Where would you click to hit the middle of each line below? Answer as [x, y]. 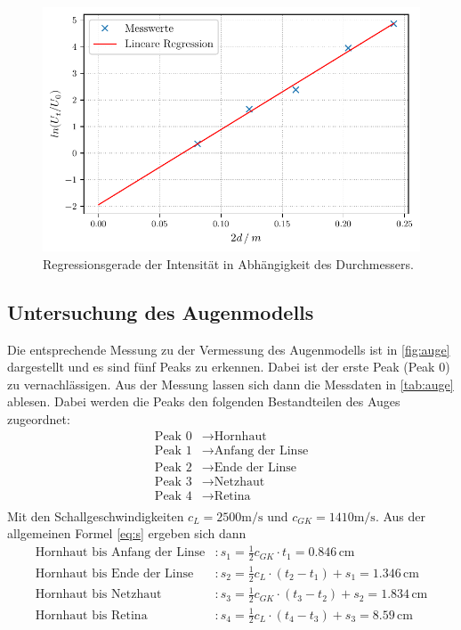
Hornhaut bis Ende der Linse [114, 573]
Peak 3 [173, 482]
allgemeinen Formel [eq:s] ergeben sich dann [127, 533]
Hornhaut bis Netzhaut [98, 595]
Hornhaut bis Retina [91, 615]
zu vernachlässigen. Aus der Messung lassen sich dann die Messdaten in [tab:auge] [230, 384]
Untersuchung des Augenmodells [161, 311]
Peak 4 [173, 496]
